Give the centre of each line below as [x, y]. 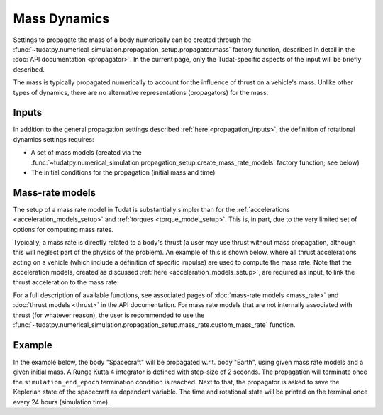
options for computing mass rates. [63, 229]
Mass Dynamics [61, 18]
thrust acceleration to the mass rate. [66, 282]
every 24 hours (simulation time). [61, 402]
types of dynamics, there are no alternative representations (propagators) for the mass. [141, 92]
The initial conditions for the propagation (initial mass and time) [123, 172]
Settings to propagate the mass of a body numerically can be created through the [132, 40]
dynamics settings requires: [54, 139]
